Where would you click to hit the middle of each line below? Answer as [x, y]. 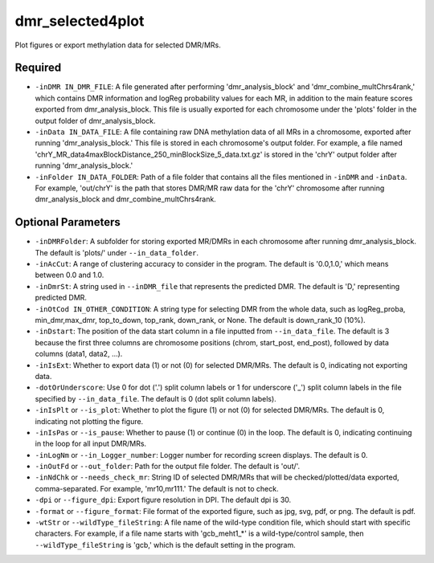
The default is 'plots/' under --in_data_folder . [117, 252]
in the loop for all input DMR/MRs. [91, 444]
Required [38, 68]
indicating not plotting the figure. [89, 421]
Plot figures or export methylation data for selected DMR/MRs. [118, 45]
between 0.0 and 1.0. [70, 275]
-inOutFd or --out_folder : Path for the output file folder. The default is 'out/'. [168, 467]
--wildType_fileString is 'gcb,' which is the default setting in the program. [166, 545]
